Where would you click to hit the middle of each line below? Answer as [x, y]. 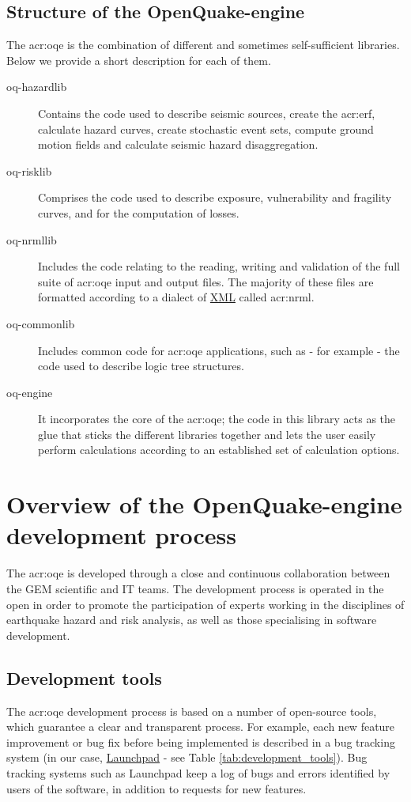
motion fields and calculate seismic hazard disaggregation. [178, 144]
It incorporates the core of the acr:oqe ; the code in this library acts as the [217, 419]
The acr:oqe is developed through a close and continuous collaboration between [198, 573]
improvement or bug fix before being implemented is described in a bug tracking [201, 741]
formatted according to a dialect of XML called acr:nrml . [176, 297]
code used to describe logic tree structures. [141, 366]
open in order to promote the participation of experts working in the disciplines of [205, 604]
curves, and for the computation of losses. [139, 212]
